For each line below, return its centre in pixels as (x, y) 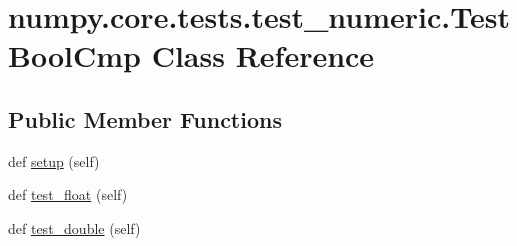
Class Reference (263, 55)
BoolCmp (74, 55)
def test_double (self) (74, 227)
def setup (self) (54, 160)
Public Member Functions (145, 118)
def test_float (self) (68, 194)
